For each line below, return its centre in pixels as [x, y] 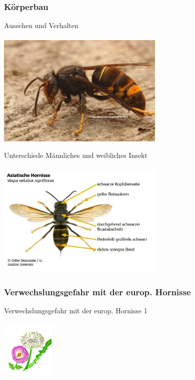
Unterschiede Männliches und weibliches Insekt [76, 155]
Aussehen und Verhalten [41, 25]
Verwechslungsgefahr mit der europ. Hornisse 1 [76, 311]
